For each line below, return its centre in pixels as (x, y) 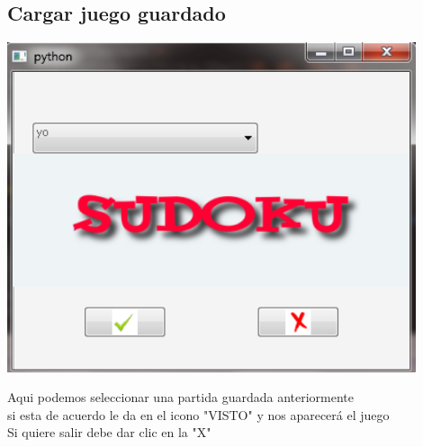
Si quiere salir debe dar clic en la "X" (109, 432)
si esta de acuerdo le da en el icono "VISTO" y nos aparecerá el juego (198, 414)
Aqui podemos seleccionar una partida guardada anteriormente (180, 397)
